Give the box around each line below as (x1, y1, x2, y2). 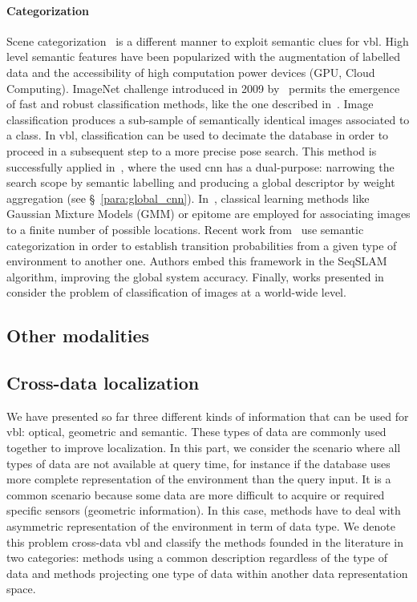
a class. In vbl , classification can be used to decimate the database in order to (6, 127, 389, 143)
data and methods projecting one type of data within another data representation (6, 564, 408, 581)
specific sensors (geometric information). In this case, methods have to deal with (6, 502, 401, 519)
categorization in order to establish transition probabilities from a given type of (6, 236, 397, 253)
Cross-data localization (6, 370, 200, 395)
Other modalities (6, 323, 150, 348)
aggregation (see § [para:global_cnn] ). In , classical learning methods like (6, 189, 370, 206)
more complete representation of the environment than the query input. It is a (6, 471, 391, 487)
